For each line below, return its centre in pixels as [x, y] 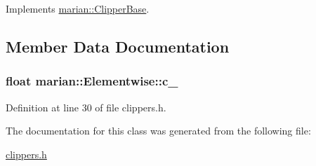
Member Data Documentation [118, 46]
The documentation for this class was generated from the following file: [158, 131]
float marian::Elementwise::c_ [92, 81]
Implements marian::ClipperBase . [78, 8]
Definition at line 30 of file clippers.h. [86, 107]
